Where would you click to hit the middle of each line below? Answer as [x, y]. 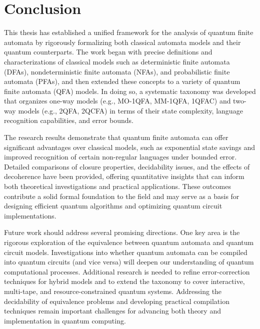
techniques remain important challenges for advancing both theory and [112, 311]
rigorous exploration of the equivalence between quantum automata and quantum [129, 242]
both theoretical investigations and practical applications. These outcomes [117, 186]
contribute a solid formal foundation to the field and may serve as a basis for [122, 196]
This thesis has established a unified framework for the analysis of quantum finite [129, 32]
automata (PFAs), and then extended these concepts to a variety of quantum [122, 81]
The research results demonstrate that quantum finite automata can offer [116, 137]
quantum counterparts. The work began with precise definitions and [108, 52]
